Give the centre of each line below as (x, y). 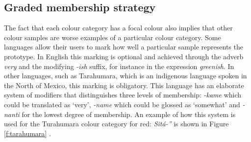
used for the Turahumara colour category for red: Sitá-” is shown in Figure (116, 124)
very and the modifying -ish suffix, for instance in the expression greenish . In (119, 66)
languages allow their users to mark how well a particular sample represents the (124, 47)
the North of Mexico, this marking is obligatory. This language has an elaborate (124, 85)
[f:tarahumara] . (27, 133)
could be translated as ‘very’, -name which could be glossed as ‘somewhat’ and (122, 104)
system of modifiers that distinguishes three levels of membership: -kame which (123, 95)
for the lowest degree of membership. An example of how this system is (129, 114)
